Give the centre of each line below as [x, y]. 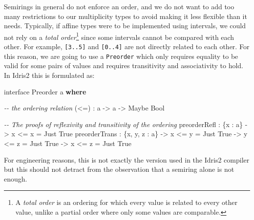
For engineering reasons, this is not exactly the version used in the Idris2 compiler [127, 159]
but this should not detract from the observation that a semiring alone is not [119, 169]
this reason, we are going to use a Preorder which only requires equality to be [121, 56]
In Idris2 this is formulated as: [49, 75]
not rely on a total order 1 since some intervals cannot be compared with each [119, 36]
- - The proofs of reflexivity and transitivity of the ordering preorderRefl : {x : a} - [126, 124]
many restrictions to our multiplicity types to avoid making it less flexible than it [126, 16]
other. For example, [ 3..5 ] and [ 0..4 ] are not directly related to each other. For [127, 46]
